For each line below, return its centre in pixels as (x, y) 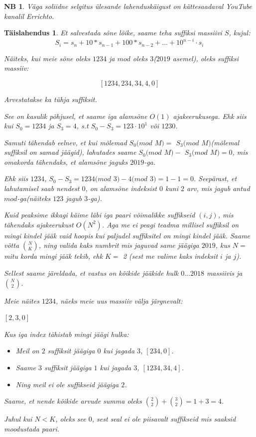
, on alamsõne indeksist (121, 188)
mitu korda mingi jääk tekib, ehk (54, 256)
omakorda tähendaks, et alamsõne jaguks (66, 162)
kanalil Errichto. (29, 16)
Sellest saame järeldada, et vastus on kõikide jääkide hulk (91, 273)
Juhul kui (18, 419)
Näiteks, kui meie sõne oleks (47, 58)
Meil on (27, 351)
